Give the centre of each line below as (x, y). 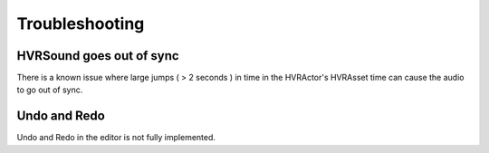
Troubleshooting (81, 24)
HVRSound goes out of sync (98, 56)
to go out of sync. (50, 90)
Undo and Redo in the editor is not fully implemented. (116, 138)
